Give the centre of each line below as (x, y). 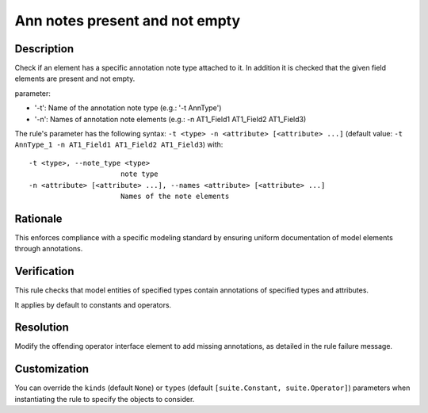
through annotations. (49, 249)
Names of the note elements (175, 196)
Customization (52, 369)
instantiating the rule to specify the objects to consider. (105, 399)
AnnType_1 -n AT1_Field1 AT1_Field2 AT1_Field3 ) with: (119, 145)
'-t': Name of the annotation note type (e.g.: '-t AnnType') (128, 108)
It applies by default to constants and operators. (93, 304)
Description (44, 49)
